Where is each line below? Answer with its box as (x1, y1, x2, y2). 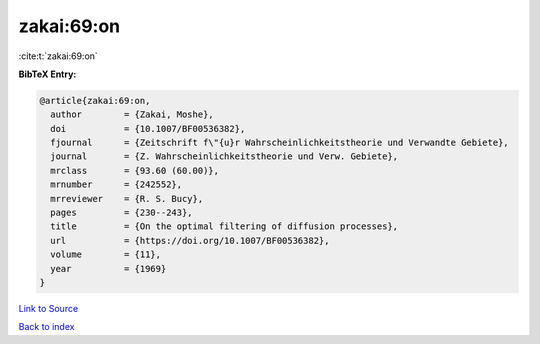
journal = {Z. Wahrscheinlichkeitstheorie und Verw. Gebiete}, (50, 151, 399, 162)
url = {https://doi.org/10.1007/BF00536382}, (50, 235, 330, 246)
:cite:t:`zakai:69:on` (18, 50, 99, 62)
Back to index (18, 321, 75, 333)
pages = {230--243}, (50, 207, 194, 219)
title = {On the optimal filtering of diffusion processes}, (50, 221, 399, 232)
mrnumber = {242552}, (50, 179, 183, 190)
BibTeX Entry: (18, 68, 77, 80)
